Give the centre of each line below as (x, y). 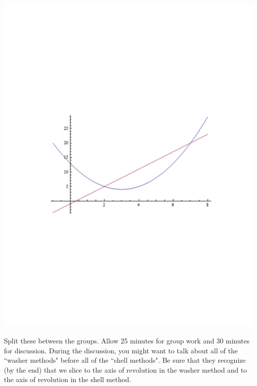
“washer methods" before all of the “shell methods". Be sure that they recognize (125, 360)
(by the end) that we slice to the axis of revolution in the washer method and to (126, 369)
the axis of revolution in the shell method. (68, 379)
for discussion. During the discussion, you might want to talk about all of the (121, 350)
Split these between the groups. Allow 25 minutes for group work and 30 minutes (127, 341)
